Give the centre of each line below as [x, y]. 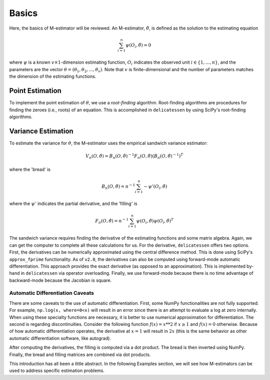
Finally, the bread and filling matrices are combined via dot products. [80, 354]
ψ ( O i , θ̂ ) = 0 [138, 46]
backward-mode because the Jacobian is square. [60, 280]
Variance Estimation [41, 131]
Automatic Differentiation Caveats [52, 293]
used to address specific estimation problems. [57, 370]
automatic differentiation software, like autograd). [60, 338]
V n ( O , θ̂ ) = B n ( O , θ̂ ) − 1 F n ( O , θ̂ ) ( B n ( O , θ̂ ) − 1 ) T [134, 156]
